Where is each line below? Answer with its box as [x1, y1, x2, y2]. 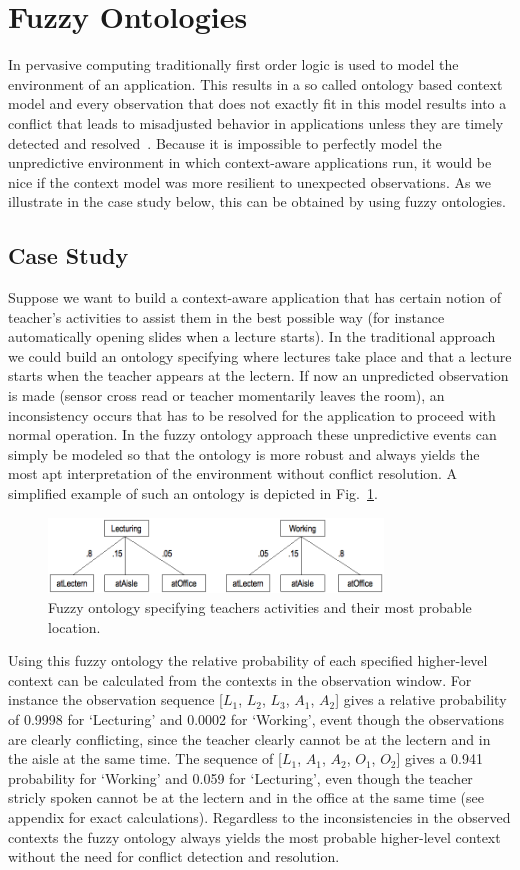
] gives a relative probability [335, 689, 507, 710]
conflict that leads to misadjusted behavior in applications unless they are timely [8, 112, 504, 133]
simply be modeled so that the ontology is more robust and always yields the [8, 443, 480, 464]
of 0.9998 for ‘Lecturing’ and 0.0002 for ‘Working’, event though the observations [8, 709, 505, 730]
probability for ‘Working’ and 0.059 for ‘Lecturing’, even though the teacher [8, 767, 473, 788]
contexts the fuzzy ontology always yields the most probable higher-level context [8, 826, 501, 847]
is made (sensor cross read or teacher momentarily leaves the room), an [8, 385, 445, 406]
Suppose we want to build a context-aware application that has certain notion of [8, 287, 501, 308]
